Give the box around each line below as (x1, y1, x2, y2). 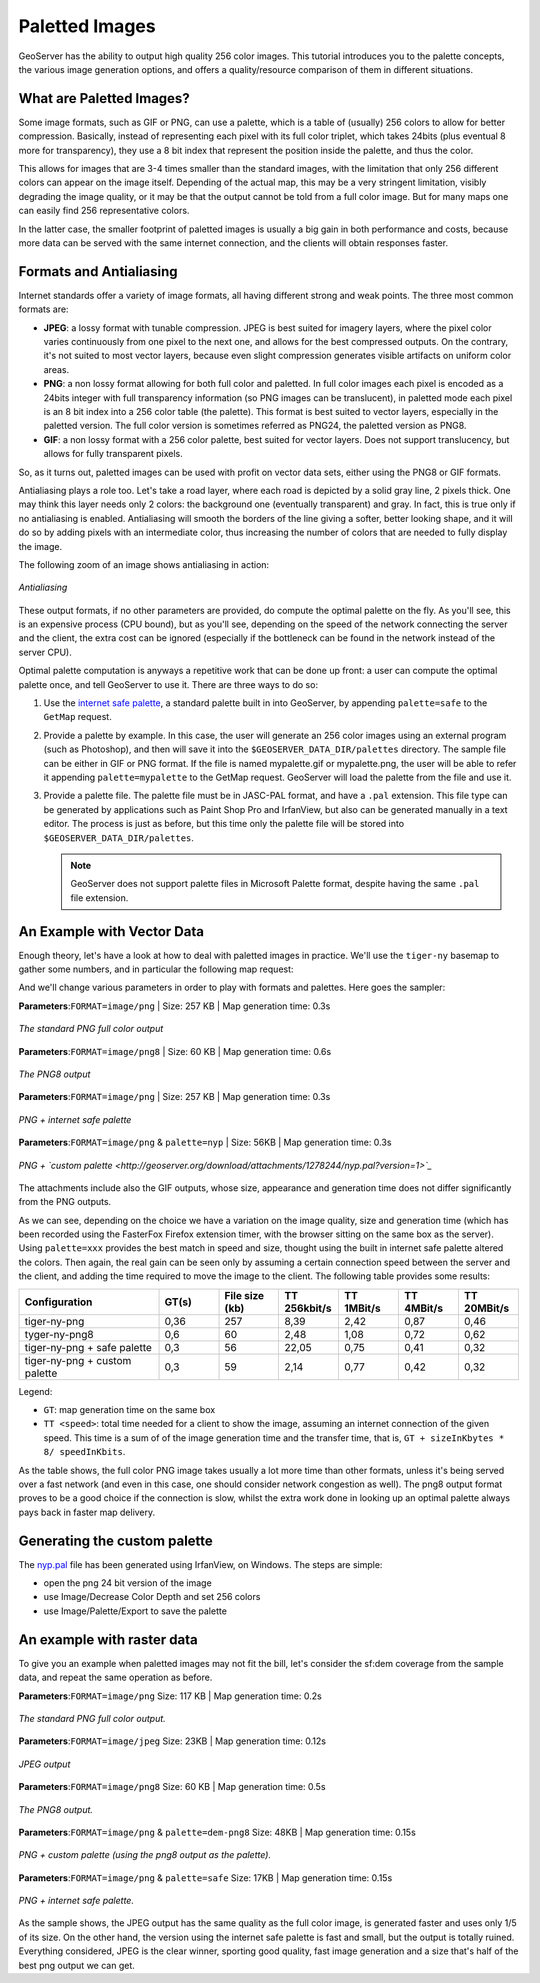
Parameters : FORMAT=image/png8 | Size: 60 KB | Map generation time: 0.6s (18, 1045, 332, 1057)
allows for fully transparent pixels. (43, 448, 184, 460)
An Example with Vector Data (18, 923, 205, 940)
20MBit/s (463, 1301, 510, 1315)
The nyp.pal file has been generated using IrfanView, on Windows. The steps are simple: (18, 1558, 383, 1570)
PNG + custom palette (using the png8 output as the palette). (18, 1849, 272, 1861)
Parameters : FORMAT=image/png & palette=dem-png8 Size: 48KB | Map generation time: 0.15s (18, 1826, 417, 1838)
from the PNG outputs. (18, 1196, 112, 1208)
